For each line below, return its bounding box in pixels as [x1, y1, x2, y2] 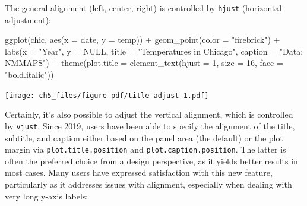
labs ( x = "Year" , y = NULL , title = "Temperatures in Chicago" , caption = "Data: [5, 45, 303, 57]
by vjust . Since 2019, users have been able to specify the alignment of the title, [5, 119, 295, 132]
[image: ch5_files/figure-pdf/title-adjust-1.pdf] [5, 91, 209, 100]
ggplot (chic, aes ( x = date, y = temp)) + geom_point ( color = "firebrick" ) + [5, 33, 280, 46]
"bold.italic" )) [5, 68, 54, 81]
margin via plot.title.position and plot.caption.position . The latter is [5, 143, 286, 156]
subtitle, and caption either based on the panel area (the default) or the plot [5, 131, 283, 144]
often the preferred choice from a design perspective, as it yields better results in [5, 154, 298, 167]
